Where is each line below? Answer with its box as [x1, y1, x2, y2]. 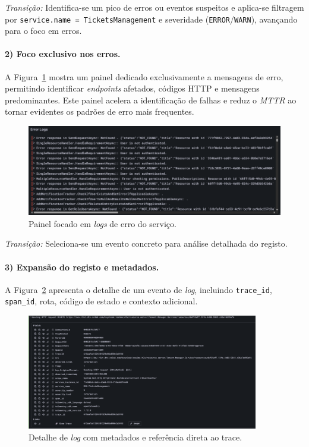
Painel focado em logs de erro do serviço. [29, 217, 176, 229]
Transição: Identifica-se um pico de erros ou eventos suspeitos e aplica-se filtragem [5, 1, 304, 13]
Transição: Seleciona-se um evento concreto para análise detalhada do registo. [5, 237, 288, 250]
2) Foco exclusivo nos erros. [5, 48, 121, 60]
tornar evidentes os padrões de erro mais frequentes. [5, 105, 194, 118]
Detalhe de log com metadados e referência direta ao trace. [29, 430, 242, 443]
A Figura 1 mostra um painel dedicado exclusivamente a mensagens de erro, [5, 70, 283, 83]
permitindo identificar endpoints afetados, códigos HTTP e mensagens [5, 82, 260, 95]
